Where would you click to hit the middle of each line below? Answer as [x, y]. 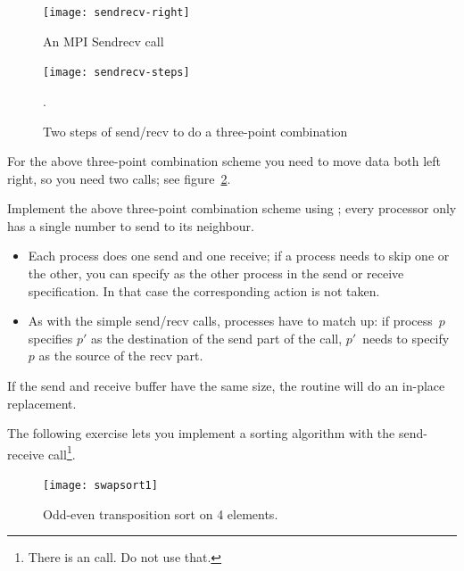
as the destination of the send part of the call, [217, 338]
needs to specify [406, 338]
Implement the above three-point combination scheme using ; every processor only [232, 208]
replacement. [42, 403]
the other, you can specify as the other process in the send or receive [216, 273]
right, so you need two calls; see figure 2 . [119, 178]
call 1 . [62, 452]
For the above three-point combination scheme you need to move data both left [224, 161]
